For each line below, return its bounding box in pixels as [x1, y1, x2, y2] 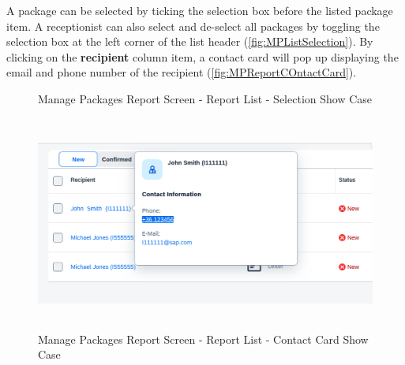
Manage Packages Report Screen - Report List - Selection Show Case [38, 90, 373, 106]
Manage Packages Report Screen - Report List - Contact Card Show [38, 330, 369, 347]
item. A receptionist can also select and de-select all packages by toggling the [6, 17, 380, 34]
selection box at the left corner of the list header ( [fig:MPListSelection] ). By [6, 33, 373, 50]
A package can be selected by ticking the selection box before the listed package [6, 2, 393, 18]
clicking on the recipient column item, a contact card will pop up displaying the [6, 48, 399, 65]
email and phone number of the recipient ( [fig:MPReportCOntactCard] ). [6, 64, 357, 80]
